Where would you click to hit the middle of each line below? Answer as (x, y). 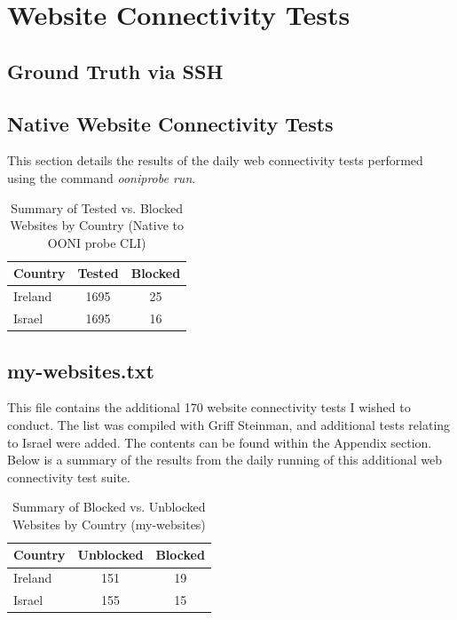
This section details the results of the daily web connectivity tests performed (215, 160)
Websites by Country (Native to (97, 225)
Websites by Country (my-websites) (109, 524)
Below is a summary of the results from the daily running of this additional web (225, 460)
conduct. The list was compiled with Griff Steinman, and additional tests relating (229, 424)
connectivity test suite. (69, 477)
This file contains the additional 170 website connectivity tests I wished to (209, 407)
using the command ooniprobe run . (102, 177)
